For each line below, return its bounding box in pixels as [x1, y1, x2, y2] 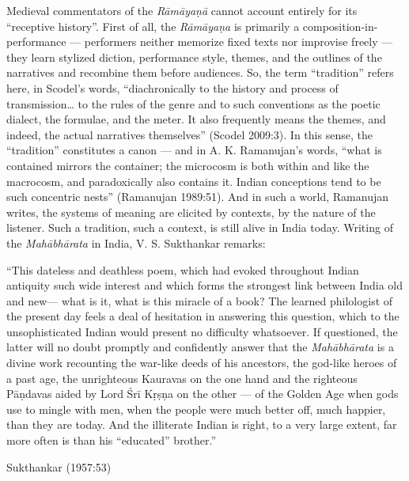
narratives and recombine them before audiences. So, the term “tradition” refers [6, 64, 394, 81]
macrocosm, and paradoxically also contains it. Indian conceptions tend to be [6, 172, 381, 189]
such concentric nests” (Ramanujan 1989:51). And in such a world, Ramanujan [6, 188, 388, 205]
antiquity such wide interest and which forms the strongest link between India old [6, 277, 403, 294]
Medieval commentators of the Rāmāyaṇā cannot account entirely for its [6, 2, 358, 18]
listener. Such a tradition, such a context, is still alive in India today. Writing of [6, 219, 393, 236]
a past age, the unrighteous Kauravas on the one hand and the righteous [6, 369, 358, 386]
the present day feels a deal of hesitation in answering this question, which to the [6, 308, 400, 324]
